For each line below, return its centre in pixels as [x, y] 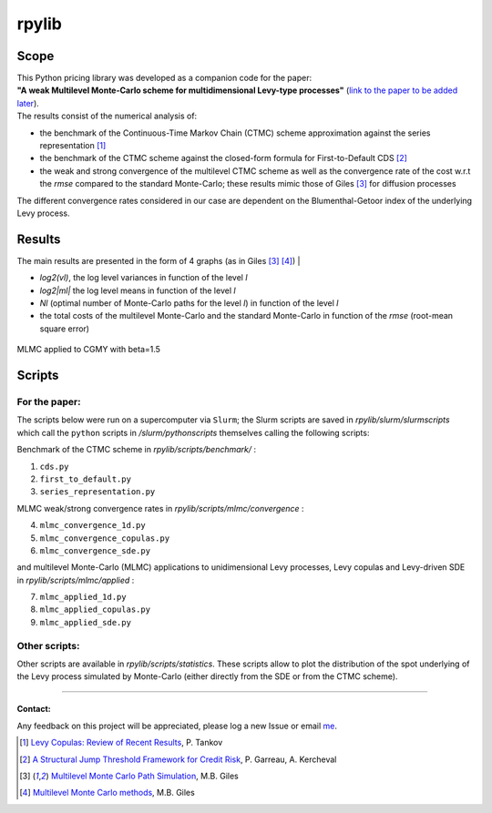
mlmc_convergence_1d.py [92, 525]
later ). [28, 103]
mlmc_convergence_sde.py [95, 550]
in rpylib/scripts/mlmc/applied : [76, 580]
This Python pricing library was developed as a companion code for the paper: [164, 78]
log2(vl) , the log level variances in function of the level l [143, 278]
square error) [65, 329]
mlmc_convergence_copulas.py [105, 538]
